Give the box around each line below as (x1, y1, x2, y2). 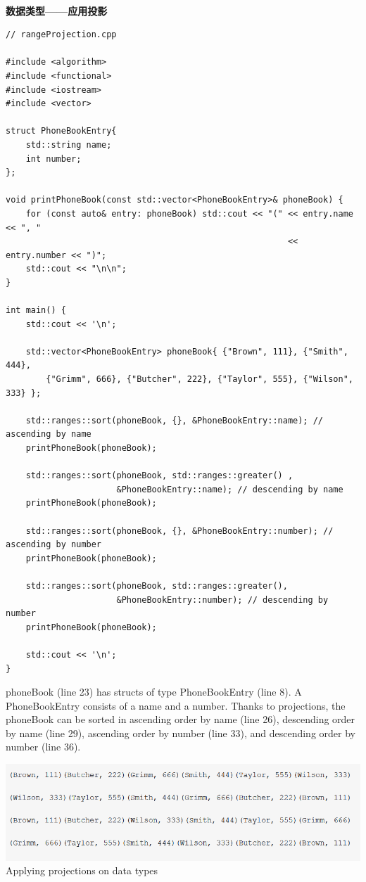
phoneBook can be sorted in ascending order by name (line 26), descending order (6, 712, 355, 727)
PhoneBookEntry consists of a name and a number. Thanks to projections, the (6, 698, 346, 712)
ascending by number (6, 539, 102, 550)
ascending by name (6, 429, 91, 440)
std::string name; (25, 139, 112, 150)
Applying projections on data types (6, 863, 158, 878)
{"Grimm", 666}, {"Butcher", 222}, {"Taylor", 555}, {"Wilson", (46, 374, 353, 385)
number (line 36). (6, 739, 81, 754)
